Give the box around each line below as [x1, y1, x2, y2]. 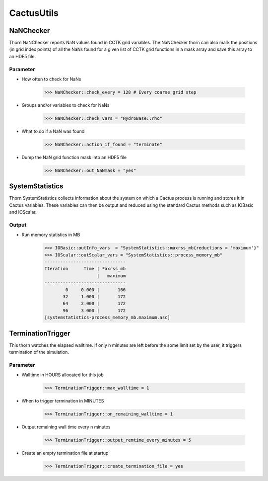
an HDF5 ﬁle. [9, 53, 36, 59]
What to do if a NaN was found [21, 128, 85, 134]
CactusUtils [9, 7, 59, 18]
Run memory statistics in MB [21, 232, 80, 238]
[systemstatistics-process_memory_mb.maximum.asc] [44, 315, 171, 321]
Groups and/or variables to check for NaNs [21, 102, 110, 108]
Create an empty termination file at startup [21, 450, 109, 456]
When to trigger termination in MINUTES [21, 398, 104, 404]
